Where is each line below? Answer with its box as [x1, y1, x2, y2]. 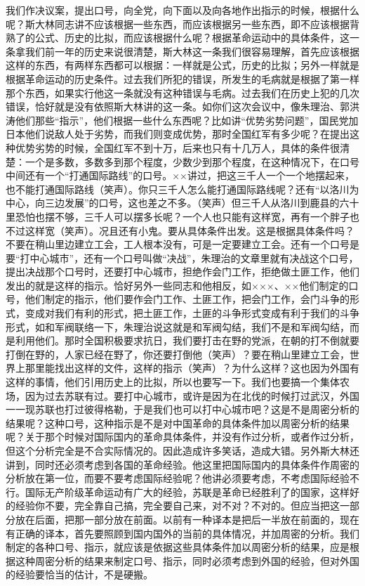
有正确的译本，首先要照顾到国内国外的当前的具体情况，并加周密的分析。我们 [6, 526, 359, 540]
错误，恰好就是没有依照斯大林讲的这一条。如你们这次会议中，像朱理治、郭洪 [6, 99, 359, 114]
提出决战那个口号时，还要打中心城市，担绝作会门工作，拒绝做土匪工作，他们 [6, 264, 359, 279]
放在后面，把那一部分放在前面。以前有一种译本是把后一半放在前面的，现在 [15, 512, 359, 526]
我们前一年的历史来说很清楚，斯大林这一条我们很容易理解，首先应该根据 [25, 44, 359, 58]
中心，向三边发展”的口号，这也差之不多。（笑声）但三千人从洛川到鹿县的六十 [6, 195, 359, 210]
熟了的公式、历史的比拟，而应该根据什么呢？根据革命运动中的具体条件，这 [6, 30, 350, 45]
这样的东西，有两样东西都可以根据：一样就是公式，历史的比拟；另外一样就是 [6, 58, 359, 72]
